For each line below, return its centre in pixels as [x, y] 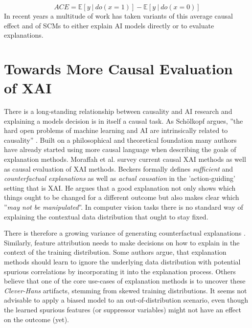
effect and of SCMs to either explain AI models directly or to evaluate [109, 25]
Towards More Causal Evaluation [118, 68]
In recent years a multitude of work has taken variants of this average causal [118, 16]
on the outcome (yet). [36, 319]
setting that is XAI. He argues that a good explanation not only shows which [120, 187]
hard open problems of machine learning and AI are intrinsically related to [116, 130]
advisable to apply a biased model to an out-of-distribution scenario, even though [126, 300]
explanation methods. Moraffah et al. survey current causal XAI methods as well [125, 159]
